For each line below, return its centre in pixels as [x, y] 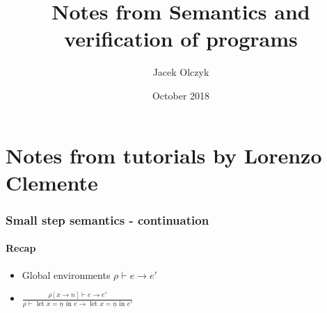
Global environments [66, 274]
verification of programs [181, 39]
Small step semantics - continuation [107, 219]
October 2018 [181, 95]
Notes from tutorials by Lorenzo [164, 155]
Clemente [52, 182]
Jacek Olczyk [181, 72]
